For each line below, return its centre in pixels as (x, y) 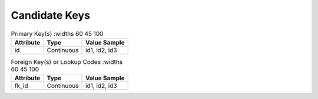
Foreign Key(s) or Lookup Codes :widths (67, 62)
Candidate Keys (51, 15)
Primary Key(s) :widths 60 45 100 (57, 33)
